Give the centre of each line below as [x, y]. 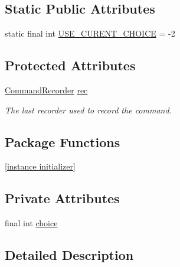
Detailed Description [69, 255]
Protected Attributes [70, 65]
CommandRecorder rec [46, 90]
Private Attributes [62, 198]
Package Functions [63, 141]
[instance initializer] [40, 166]
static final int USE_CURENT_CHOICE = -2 [90, 33]
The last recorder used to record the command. [88, 110]
